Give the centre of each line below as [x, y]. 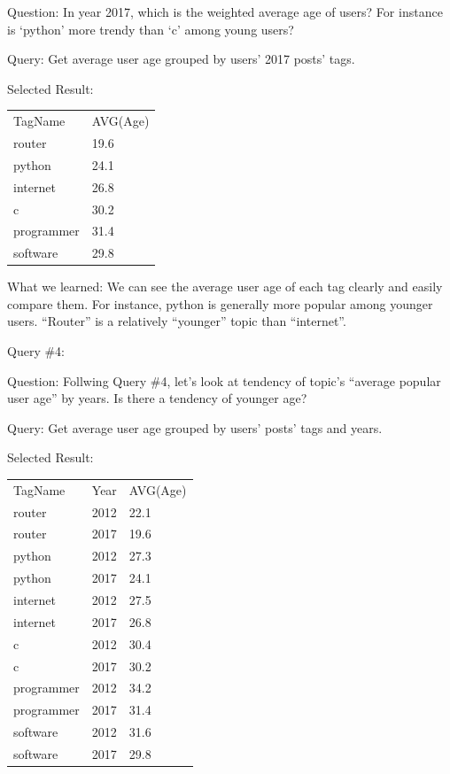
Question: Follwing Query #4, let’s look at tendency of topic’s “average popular [224, 380]
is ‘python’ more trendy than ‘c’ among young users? [151, 29]
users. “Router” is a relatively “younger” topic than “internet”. [177, 321]
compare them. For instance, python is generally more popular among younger [220, 303]
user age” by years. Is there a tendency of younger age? [157, 398]
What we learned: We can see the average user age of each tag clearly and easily [225, 286]
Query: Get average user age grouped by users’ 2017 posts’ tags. [181, 59]
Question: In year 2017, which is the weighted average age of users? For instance [225, 12]
